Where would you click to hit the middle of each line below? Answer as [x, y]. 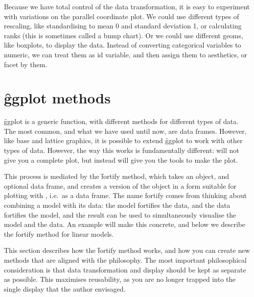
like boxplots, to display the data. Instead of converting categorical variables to [123, 45]
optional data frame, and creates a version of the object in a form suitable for [120, 186]
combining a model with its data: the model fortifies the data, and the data [117, 205]
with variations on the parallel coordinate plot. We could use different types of [122, 16]
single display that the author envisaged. [65, 288]
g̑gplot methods [57, 98]
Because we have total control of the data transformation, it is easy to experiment [127, 6]
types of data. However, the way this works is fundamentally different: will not [122, 150]
